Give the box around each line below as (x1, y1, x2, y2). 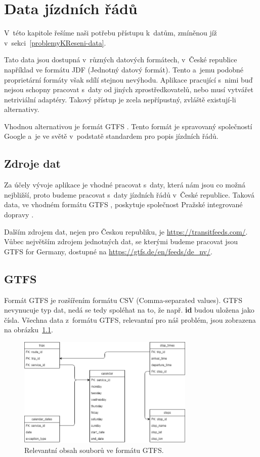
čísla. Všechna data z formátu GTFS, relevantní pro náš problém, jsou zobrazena (4, 314, 256, 325)
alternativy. (4, 104, 39, 115)
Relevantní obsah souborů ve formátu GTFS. (24, 445, 164, 455)
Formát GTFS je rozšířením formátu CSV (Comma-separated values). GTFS (4, 294, 242, 305)
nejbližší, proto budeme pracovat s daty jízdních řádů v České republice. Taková (4, 189, 254, 200)
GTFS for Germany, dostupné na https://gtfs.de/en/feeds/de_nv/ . (4, 246, 212, 256)
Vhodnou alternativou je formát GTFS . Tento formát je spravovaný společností (4, 121, 252, 131)
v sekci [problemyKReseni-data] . (4, 37, 106, 48)
